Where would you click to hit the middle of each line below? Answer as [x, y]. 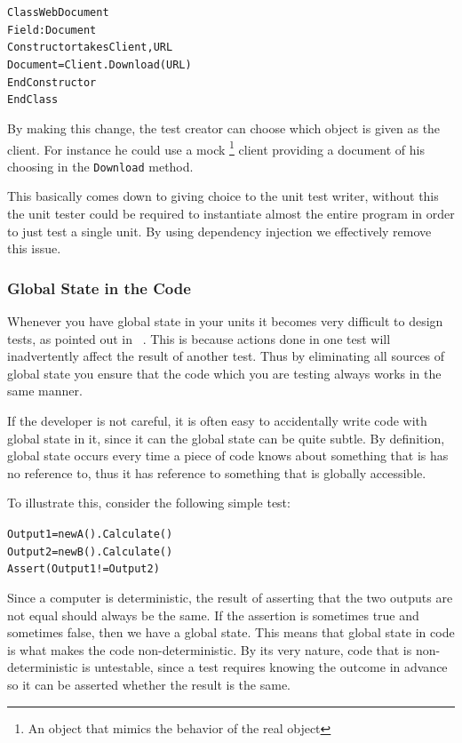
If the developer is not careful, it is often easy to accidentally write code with [217, 420]
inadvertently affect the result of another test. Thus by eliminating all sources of [226, 356]
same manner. [45, 391]
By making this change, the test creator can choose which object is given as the [224, 128]
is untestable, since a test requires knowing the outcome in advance [265, 667]
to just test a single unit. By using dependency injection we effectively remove [219, 231]
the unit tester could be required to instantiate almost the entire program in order [231, 214]
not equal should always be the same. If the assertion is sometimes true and [213, 615]
